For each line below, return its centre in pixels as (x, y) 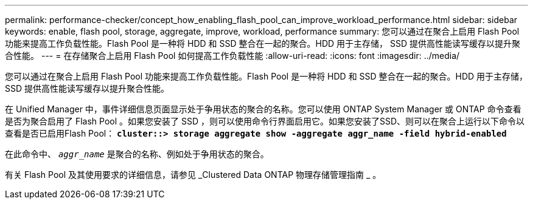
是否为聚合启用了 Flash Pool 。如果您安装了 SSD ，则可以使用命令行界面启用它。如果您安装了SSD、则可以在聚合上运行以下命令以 (265, 121)
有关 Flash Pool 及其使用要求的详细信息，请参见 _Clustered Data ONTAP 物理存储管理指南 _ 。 (193, 175)
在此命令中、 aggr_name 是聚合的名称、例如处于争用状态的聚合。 (137, 154)
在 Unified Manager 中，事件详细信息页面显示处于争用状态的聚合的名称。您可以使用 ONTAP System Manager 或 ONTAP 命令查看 (263, 109)
